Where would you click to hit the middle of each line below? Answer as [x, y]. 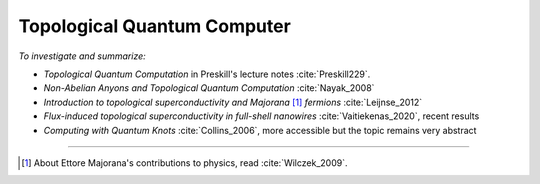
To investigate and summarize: [82, 56]
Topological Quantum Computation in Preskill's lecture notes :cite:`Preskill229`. [207, 74]
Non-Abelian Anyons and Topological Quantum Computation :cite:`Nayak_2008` [209, 88]
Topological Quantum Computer [155, 26]
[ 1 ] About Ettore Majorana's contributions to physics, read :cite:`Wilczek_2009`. [184, 162]
